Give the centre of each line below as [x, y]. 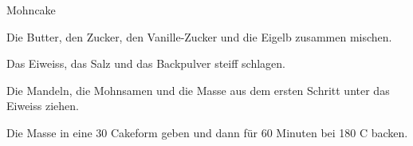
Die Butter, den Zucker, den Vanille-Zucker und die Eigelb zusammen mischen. [199, 36]
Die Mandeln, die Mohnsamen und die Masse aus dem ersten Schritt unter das [198, 90]
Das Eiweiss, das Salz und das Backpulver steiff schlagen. [146, 63]
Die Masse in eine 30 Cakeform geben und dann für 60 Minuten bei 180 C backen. [207, 132]
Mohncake [31, 10]
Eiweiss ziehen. [43, 106]
